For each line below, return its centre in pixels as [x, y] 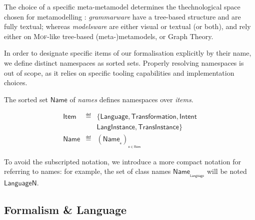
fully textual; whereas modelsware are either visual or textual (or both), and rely [127, 26]
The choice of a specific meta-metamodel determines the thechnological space [122, 7]
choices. [16, 82]
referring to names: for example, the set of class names [87, 171]
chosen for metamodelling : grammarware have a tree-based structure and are [122, 16]
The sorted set [26, 99]
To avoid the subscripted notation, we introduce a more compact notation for [122, 161]
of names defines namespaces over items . [131, 99]
